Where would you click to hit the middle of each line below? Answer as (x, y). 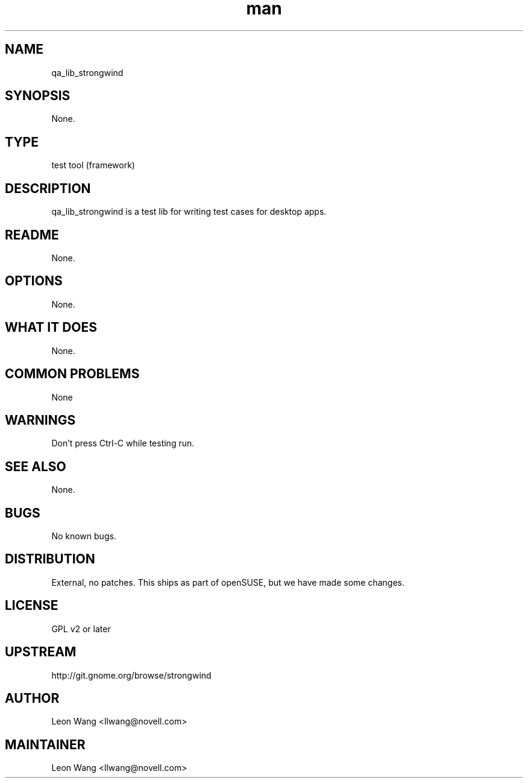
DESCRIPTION (48, 188)
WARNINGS (40, 420)
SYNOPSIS (38, 96)
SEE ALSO (36, 466)
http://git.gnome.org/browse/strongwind (131, 675)
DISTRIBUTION (50, 559)
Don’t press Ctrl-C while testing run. (123, 443)
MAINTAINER (45, 744)
